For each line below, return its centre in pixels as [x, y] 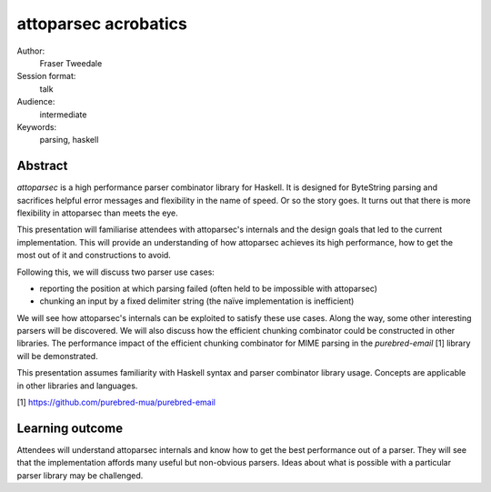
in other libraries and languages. [77, 386]
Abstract [42, 166]
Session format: [46, 76]
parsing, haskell [69, 140]
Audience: [36, 102]
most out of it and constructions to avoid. [94, 256]
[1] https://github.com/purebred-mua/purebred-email [116, 402]
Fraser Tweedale [71, 63]
